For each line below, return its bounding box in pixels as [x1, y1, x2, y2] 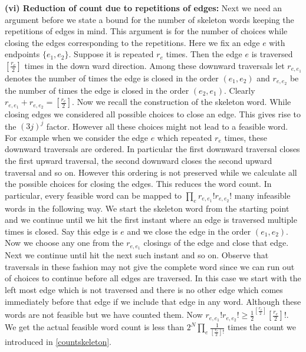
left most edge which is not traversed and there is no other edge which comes [5, 284, 283, 296]
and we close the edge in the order [127, 225, 251, 237]
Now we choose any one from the [5, 236, 124, 249]
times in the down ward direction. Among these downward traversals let [24, 59, 285, 71]
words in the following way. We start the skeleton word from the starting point [5, 202, 289, 214]
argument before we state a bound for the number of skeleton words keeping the [5, 13, 294, 25]
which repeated [157, 131, 212, 143]
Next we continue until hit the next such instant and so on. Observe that [5, 249, 269, 261]
